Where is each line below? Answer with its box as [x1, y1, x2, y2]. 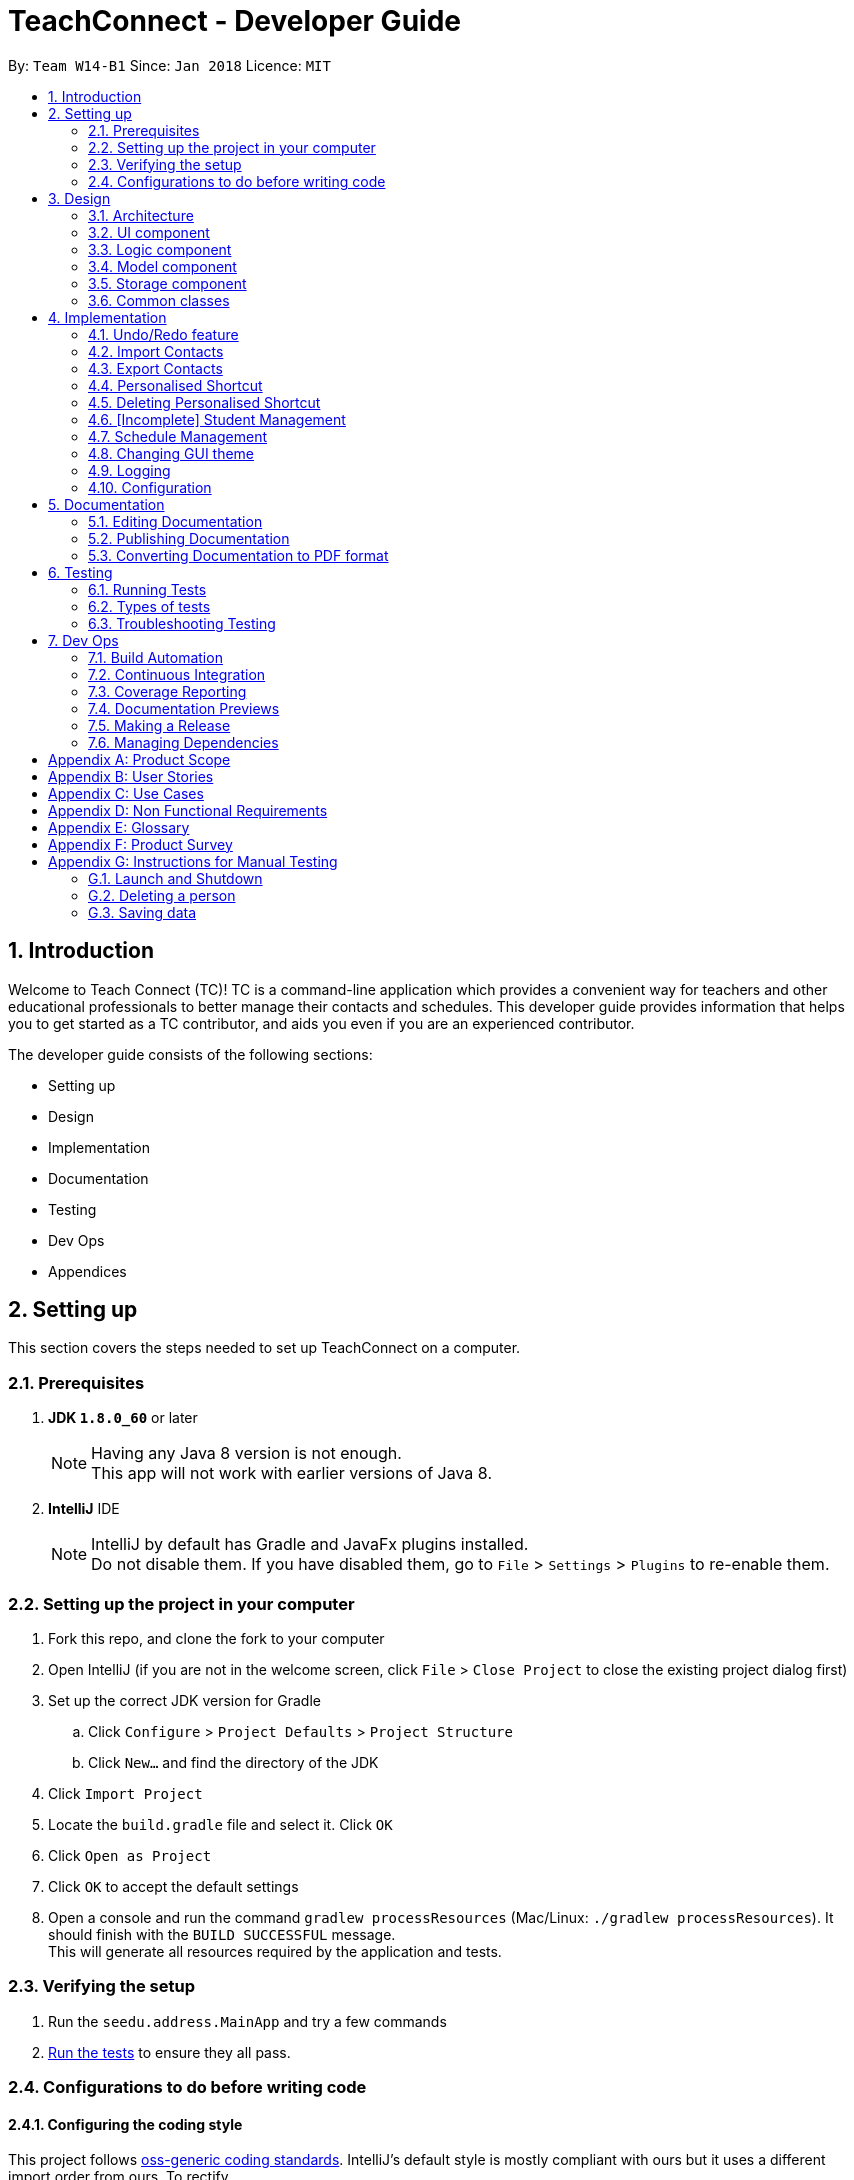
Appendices [48, 1262, 127, 1280]
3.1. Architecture [88, 206, 194, 224]
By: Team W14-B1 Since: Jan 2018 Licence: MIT [8, 56, 331, 74]
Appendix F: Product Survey [48, 835, 233, 853]
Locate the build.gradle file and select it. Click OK [48, 1815, 393, 1833]
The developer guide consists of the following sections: [8, 1045, 373, 1063]
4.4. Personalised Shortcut [88, 376, 263, 394]
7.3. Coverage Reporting [88, 682, 247, 700]
